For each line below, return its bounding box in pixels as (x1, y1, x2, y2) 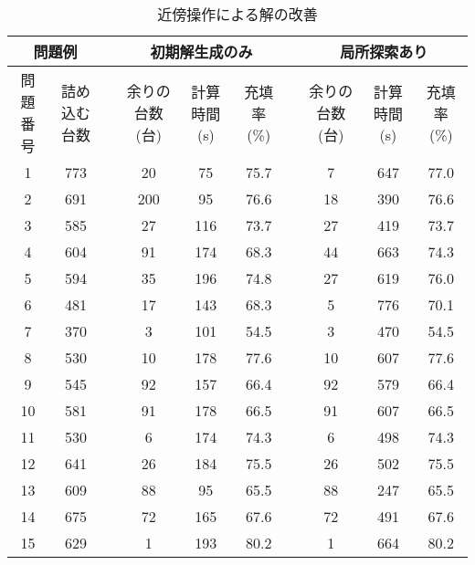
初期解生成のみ (150, 41, 253, 62)
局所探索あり (340, 41, 428, 62)
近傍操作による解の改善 (157, 4, 318, 25)
